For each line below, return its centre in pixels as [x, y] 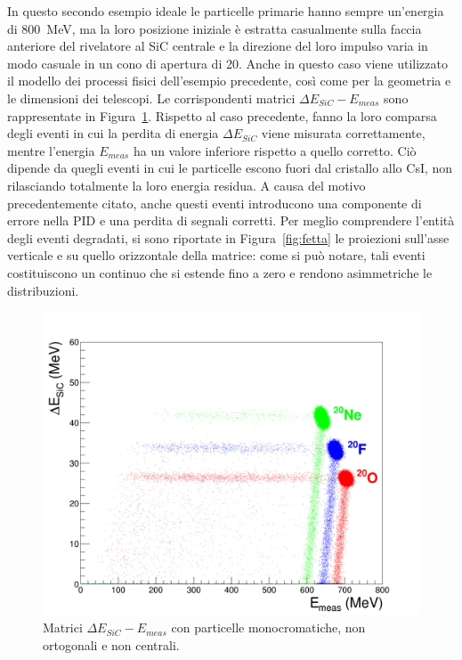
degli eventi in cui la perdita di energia [113, 133]
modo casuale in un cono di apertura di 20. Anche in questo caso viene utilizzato [227, 63]
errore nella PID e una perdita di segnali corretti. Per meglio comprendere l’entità [231, 220]
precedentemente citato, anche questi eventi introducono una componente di [215, 203]
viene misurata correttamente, [343, 133]
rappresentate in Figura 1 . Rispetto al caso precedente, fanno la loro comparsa [222, 115]
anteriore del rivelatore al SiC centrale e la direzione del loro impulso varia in [218, 46]
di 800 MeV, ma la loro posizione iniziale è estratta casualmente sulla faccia [215, 28]
